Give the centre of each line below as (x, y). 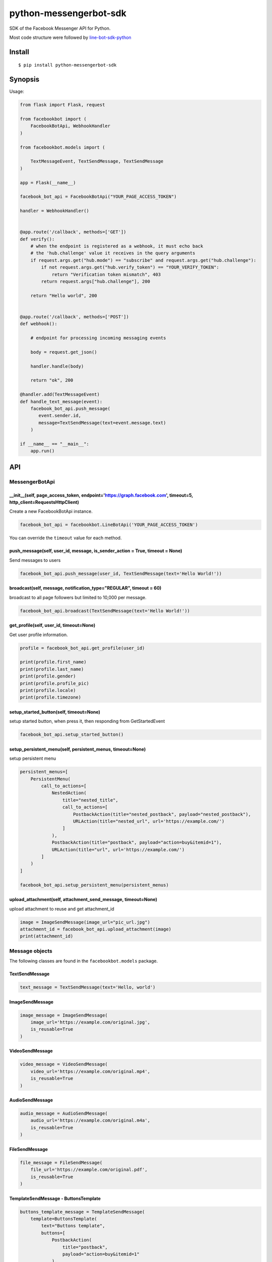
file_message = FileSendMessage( (61, 1163)
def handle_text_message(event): (61, 402)
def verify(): (37, 239)
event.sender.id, (60, 416)
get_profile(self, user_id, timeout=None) (52, 625)
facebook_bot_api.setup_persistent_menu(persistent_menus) (94, 885)
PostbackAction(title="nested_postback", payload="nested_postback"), (162, 814)
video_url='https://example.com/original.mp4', (90, 1071)
